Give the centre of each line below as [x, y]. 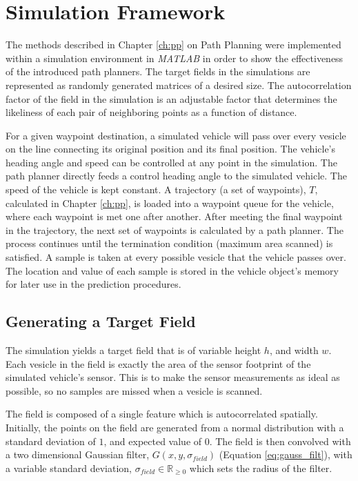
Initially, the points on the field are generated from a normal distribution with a [175, 427]
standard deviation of [51, 441]
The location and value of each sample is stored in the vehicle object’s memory [172, 270]
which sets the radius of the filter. [261, 468]
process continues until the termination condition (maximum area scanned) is [169, 243]
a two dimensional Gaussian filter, [78, 454]
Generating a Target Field [101, 321]
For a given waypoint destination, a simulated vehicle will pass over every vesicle [176, 135]
